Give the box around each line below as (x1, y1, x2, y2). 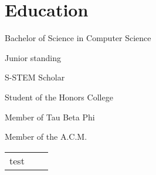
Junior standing (5, 51, 62, 63)
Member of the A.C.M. (5, 130, 87, 143)
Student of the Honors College (5, 90, 113, 103)
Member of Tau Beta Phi (5, 110, 95, 123)
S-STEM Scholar (5, 71, 65, 83)
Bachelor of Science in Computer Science (5, 32, 151, 44)
